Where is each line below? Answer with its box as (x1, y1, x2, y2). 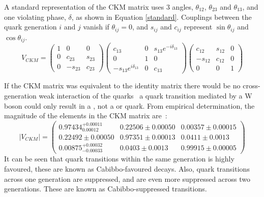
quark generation (4, 21, 57, 32)
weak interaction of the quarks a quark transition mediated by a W (39, 90, 252, 101)
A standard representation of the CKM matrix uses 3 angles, (4, 2, 193, 12)
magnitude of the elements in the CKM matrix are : (4, 110, 167, 121)
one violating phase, (4, 11, 66, 22)
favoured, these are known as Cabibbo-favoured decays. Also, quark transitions (4, 163, 250, 174)
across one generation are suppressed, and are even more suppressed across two (4, 173, 251, 184)
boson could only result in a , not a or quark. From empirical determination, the (4, 100, 255, 111)
